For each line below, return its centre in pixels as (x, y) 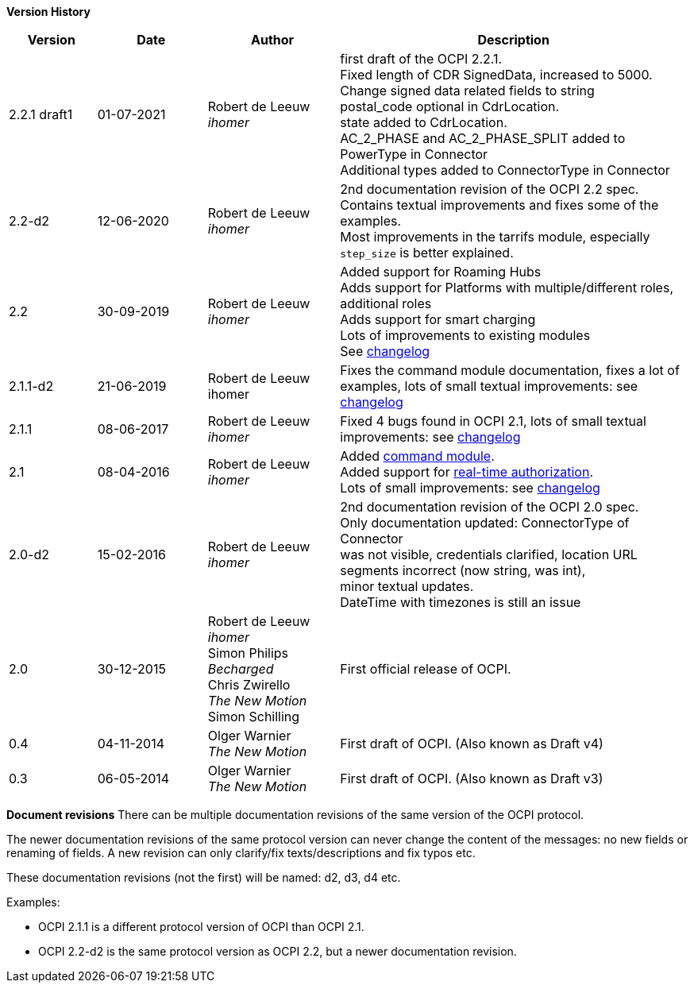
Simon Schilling (254, 717)
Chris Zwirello (249, 685)
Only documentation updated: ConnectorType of (485, 523)
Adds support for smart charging (438, 319)
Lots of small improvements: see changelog (470, 488)
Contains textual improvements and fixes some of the (499, 205)
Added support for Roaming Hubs (441, 272)
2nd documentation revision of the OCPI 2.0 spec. (490, 507)
